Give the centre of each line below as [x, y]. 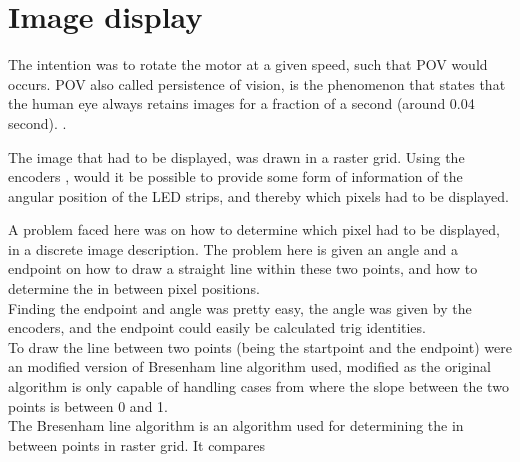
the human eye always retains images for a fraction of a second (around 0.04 [241, 103]
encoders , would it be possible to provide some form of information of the [235, 176]
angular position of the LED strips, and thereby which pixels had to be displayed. [258, 195]
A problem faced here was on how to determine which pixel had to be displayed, [254, 229]
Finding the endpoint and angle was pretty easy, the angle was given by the [240, 307]
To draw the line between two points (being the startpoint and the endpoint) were [260, 346]
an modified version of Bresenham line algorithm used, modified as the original [249, 366]
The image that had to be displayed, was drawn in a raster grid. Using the [236, 156]
